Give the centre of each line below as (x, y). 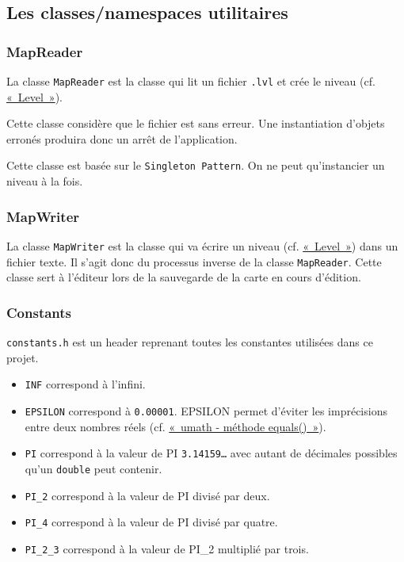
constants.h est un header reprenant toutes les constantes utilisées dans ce (190, 342)
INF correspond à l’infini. (85, 384)
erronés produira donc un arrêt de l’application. (122, 138)
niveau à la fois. (45, 181)
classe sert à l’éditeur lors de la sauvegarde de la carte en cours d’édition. (184, 277)
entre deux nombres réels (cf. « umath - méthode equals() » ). (175, 426)
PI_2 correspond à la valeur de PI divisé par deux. (147, 495)
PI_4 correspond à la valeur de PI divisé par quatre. (151, 522)
